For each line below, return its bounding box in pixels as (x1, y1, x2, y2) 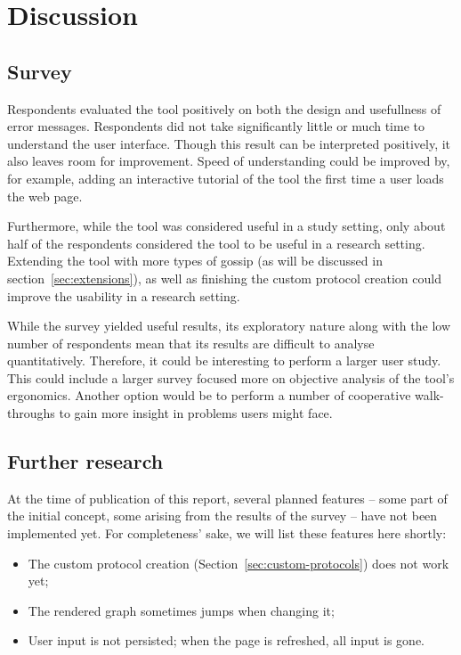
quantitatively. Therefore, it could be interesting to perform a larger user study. (7, 351, 441, 370)
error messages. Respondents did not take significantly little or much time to (7, 117, 425, 135)
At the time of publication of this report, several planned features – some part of (7, 488, 448, 507)
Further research (7, 447, 164, 475)
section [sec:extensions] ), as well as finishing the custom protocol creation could (7, 268, 441, 287)
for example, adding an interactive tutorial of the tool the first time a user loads (7, 168, 444, 187)
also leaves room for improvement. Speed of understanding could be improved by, (7, 151, 450, 170)
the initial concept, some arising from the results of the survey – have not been (7, 506, 438, 525)
